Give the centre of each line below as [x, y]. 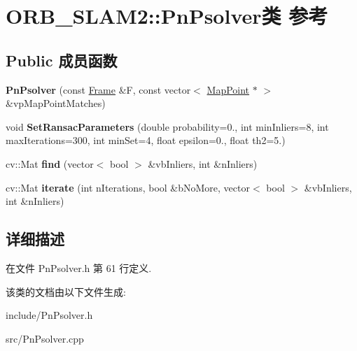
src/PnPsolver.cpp [45, 338]
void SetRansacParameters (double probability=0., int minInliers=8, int [167, 126]
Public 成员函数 [62, 60]
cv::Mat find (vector [50, 163]
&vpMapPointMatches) [56, 103]
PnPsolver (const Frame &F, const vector [98, 89]
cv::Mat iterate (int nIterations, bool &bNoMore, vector [128, 187]
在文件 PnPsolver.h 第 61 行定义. [79, 267]
